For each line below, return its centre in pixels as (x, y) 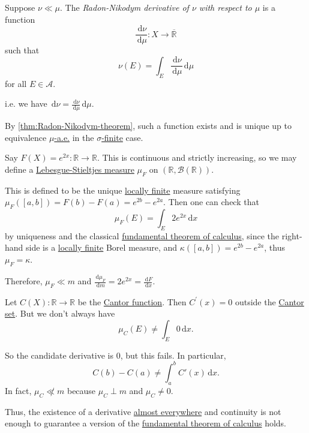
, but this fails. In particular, (173, 355)
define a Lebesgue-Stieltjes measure (70, 169)
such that (22, 50)
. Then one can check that (211, 202)
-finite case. (122, 137)
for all (16, 83)
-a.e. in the (74, 137)
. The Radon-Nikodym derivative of (124, 7)
